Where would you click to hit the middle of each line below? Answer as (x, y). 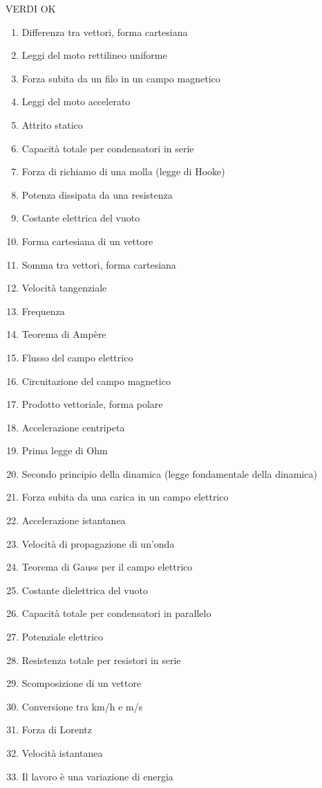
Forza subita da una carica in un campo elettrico (125, 497)
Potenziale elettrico (63, 637)
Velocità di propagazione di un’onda (98, 543)
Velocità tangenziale (64, 288)
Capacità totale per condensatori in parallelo (116, 613)
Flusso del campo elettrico (77, 357)
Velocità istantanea (62, 753)
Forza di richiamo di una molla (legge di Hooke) (123, 171)
